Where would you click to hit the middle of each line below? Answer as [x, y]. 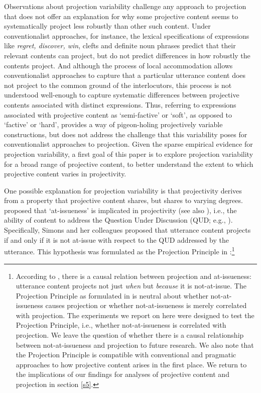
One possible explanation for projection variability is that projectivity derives [123, 190]
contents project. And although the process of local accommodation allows [118, 65]
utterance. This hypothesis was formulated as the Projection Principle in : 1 [119, 251]
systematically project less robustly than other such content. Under [107, 26]
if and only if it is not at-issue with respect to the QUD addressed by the [116, 239]
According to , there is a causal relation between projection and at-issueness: [134, 276]
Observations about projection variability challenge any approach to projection [125, 6]
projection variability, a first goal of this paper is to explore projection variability [129, 154]
